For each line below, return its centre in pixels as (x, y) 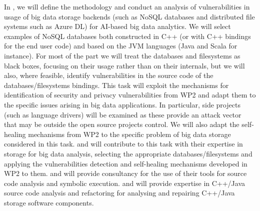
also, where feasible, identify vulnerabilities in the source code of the (109, 75)
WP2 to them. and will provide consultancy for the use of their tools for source (125, 173)
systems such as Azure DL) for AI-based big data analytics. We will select (117, 26)
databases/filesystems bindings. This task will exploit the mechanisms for (116, 85)
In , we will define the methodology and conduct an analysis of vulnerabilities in (127, 6)
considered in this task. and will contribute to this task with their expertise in (123, 144)
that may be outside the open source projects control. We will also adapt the (122, 124)
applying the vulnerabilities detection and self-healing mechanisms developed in (126, 163)
